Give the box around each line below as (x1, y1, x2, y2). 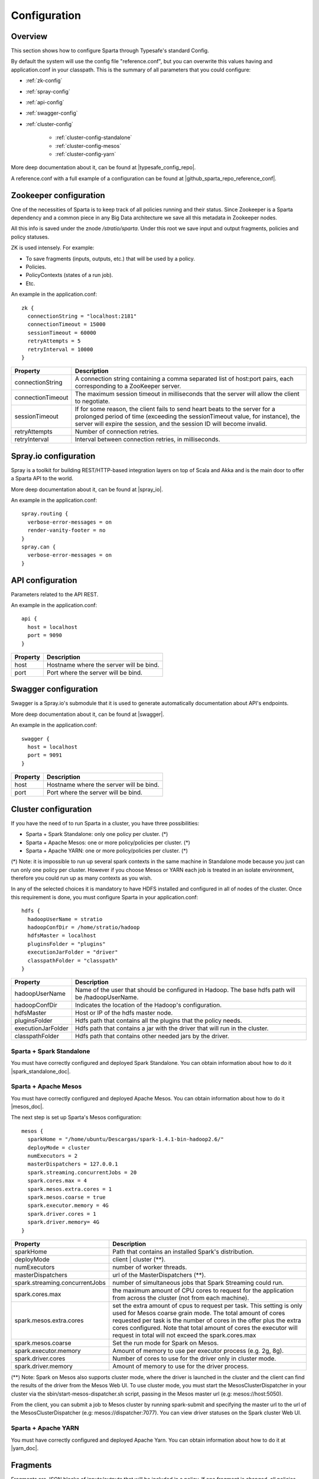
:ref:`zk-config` (25, 77, 63, 84)
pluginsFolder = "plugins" (27, 941, 106, 947)
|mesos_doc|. (11, 1103, 44, 1110)
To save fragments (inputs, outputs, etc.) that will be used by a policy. (25, 255, 195, 262)
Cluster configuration (11, 804, 92, 814)
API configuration (11, 575, 77, 585)
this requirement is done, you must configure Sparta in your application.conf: (11, 893, 198, 900)
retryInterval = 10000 (27, 346, 93, 353)
